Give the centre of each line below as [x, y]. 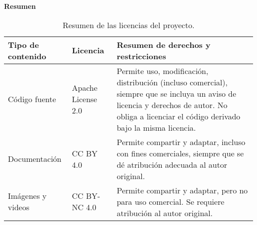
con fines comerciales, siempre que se [180, 153]
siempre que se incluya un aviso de [176, 93]
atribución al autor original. [165, 213]
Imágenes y [27, 196]
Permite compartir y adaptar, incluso [181, 142]
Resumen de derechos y [164, 44]
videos [19, 207]
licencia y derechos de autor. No [172, 105]
